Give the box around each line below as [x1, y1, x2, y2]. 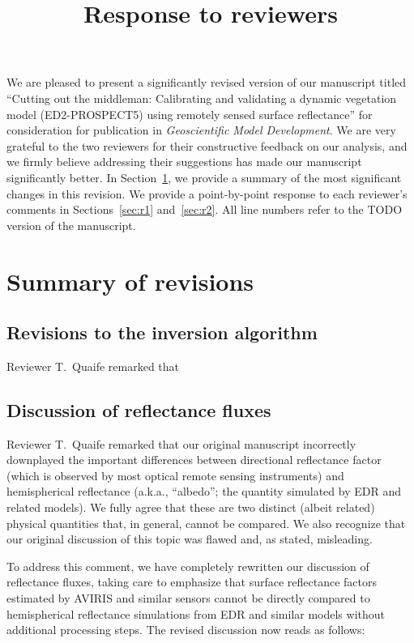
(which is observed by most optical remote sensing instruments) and [6, 466, 344, 483]
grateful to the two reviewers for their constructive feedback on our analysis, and [6, 137, 408, 154]
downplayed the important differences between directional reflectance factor [6, 451, 382, 468]
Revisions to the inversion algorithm [6, 320, 318, 345]
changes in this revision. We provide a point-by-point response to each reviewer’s [6, 185, 408, 202]
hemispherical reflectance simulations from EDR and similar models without [6, 605, 386, 622]
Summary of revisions [6, 264, 254, 297]
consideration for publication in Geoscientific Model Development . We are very [6, 121, 396, 138]
